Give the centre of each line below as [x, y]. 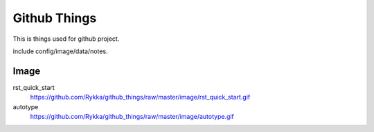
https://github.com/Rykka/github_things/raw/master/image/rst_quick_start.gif [140, 97]
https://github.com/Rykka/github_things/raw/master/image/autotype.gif [132, 117]
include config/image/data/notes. [60, 51]
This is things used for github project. [66, 39]
